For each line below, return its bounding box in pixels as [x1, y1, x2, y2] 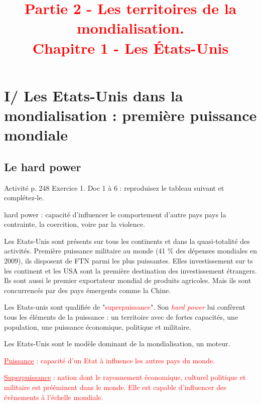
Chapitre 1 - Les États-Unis [32, 37, 229, 58]
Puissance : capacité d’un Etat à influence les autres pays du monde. [4, 355, 215, 365]
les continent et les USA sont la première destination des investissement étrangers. [4, 265, 257, 276]
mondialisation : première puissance [4, 104, 257, 125]
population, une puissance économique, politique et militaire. [4, 321, 191, 332]
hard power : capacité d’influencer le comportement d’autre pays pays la [4, 209, 226, 219]
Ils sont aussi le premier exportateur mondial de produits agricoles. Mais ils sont [4, 275, 251, 286]
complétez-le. [4, 192, 44, 203]
